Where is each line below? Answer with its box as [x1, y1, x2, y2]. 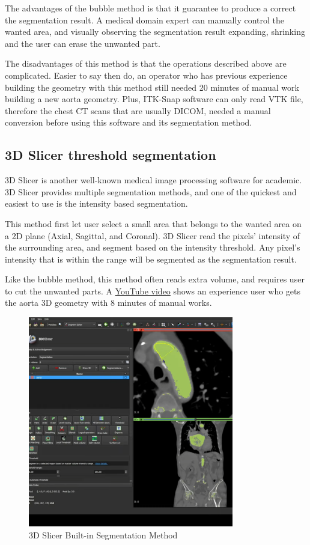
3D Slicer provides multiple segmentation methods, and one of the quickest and [5, 185, 297, 198]
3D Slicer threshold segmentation [5, 145, 216, 164]
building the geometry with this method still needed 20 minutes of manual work [5, 81, 299, 93]
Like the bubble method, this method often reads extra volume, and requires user [5, 273, 305, 285]
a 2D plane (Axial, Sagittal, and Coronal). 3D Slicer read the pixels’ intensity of [5, 229, 300, 242]
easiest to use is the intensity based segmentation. [5, 197, 188, 210]
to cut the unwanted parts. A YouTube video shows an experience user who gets [5, 284, 301, 297]
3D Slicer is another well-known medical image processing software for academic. [5, 174, 302, 186]
